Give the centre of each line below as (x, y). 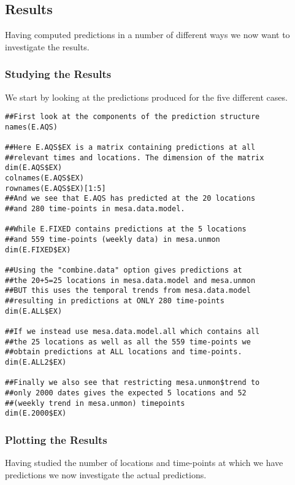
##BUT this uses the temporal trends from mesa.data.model (128, 291)
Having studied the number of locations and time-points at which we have (144, 463)
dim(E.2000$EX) (36, 413)
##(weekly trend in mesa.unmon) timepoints (95, 403)
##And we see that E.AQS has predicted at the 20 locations (130, 199)
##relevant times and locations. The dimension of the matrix (135, 157)
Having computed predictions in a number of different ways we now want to (147, 35)
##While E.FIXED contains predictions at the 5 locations (126, 229)
